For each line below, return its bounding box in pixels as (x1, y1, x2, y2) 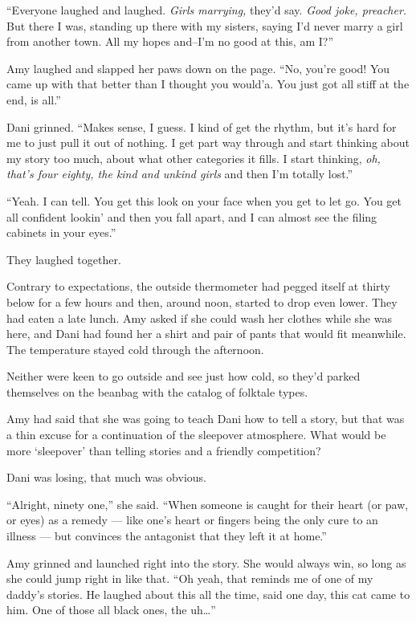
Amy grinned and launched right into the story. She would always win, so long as (6, 554, 406, 571)
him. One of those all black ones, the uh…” (6, 601, 216, 618)
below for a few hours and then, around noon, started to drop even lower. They (6, 293, 398, 310)
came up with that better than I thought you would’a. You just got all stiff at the (6, 75, 410, 92)
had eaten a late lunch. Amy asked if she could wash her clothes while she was (6, 309, 392, 326)
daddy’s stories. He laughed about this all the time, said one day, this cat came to (6, 585, 410, 602)
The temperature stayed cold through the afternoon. (6, 340, 264, 357)
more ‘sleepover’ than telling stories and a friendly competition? (6, 442, 321, 458)
